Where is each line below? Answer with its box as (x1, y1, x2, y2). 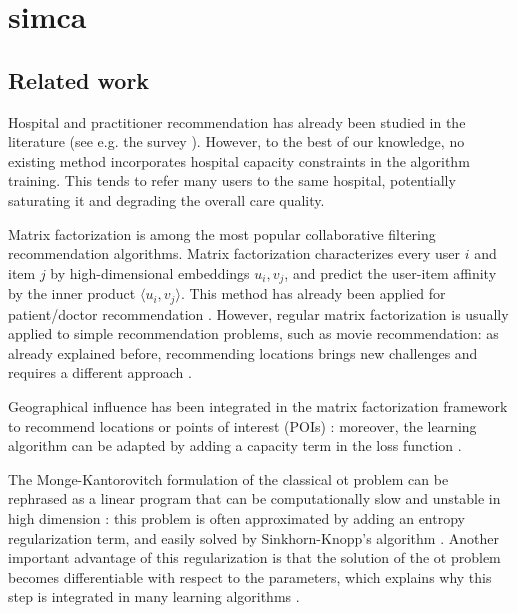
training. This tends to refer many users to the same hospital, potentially (8, 170, 456, 191)
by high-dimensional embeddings (50, 262, 250, 283)
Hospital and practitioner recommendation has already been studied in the (8, 111, 466, 132)
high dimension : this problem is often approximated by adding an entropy (8, 507, 465, 528)
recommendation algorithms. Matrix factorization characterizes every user (8, 243, 461, 264)
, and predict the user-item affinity (284, 262, 497, 283)
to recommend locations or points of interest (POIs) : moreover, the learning (8, 415, 477, 436)
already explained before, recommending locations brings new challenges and (8, 342, 478, 363)
